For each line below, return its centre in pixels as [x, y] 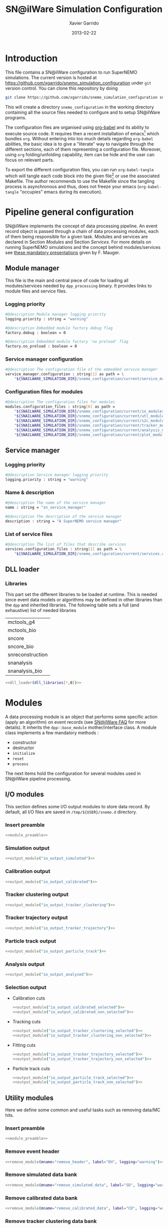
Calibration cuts [29, 998]
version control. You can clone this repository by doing [61, 88]
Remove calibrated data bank [41, 1198]
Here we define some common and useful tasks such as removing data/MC [83, 1110]
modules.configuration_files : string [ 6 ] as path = [60, 407]
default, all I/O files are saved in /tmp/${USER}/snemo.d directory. [71, 812]
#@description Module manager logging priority [56, 314]
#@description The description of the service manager [63, 516]
